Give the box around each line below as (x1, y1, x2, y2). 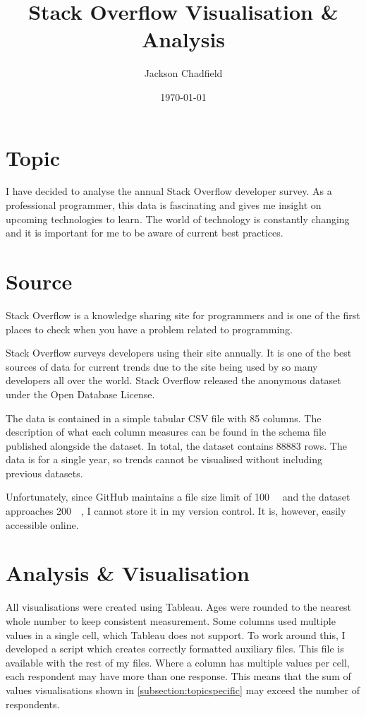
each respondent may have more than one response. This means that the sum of (6, 669, 351, 684)
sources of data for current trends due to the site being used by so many (6, 359, 318, 374)
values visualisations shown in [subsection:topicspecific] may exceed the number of (6, 682, 360, 697)
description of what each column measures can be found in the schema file (6, 424, 327, 439)
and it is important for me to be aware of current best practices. (6, 225, 283, 240)
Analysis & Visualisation (6, 559, 250, 587)
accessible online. (6, 517, 79, 532)
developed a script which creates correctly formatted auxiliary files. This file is (6, 641, 344, 656)
